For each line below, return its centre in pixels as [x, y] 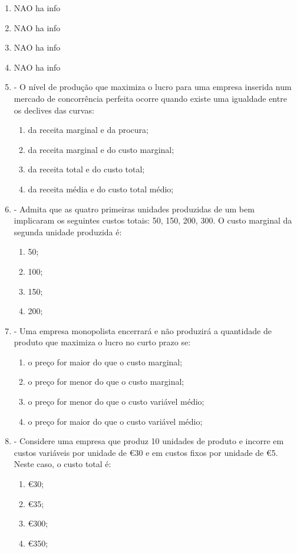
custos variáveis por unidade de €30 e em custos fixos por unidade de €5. [146, 452]
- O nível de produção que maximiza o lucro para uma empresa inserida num [153, 87]
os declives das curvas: [54, 110]
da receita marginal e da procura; [88, 130]
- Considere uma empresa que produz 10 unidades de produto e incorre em [149, 441]
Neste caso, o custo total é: [62, 464]
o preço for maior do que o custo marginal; [105, 362]
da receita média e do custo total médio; [101, 189]
